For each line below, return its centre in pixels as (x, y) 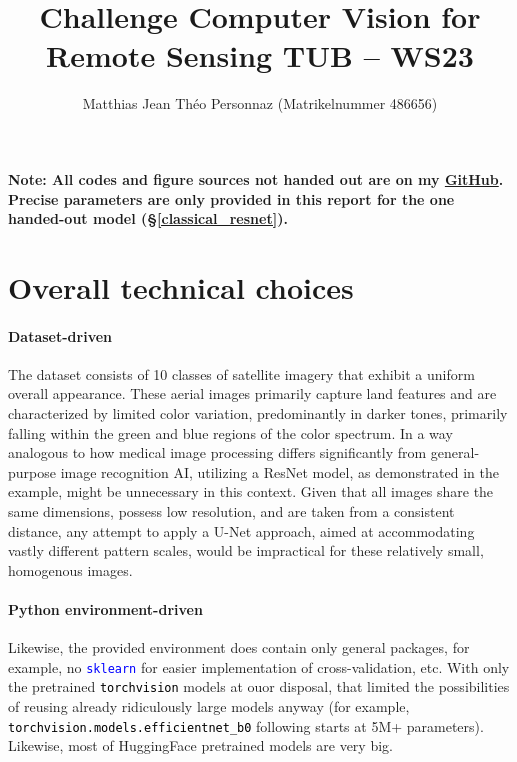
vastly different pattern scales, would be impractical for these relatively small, (246, 550)
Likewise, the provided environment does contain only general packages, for (239, 647)
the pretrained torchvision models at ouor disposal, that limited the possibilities (259, 686)
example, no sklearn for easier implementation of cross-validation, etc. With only (259, 666)
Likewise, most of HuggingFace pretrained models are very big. (200, 745)
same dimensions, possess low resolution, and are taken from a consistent (231, 511)
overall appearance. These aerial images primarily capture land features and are (252, 393)
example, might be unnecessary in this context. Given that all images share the (251, 491)
